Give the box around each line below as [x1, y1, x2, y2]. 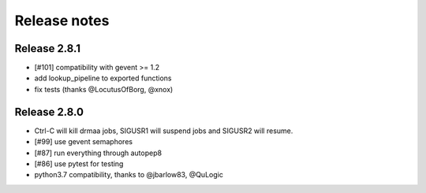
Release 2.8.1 [14, 42, 80, 55]
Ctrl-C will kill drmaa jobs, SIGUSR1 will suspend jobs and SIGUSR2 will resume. [34, 126, 293, 135]
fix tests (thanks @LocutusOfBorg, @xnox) [34, 84, 174, 94]
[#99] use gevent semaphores [34, 137, 133, 147]
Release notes [14, 12, 110, 29]
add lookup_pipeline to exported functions [34, 73, 172, 83]
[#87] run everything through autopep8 [34, 148, 162, 158]
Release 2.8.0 [14, 105, 84, 118]
